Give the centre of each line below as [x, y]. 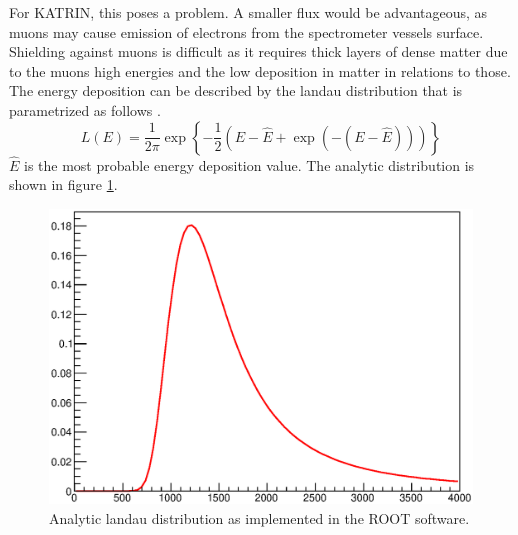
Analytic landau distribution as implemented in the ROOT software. [259, 517]
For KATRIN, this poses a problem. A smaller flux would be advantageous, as [248, 12]
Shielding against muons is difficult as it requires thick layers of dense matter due [258, 51]
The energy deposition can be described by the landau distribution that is [236, 90]
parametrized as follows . [85, 109]
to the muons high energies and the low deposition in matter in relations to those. [260, 70]
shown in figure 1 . [63, 184]
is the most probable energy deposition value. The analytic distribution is [249, 164]
